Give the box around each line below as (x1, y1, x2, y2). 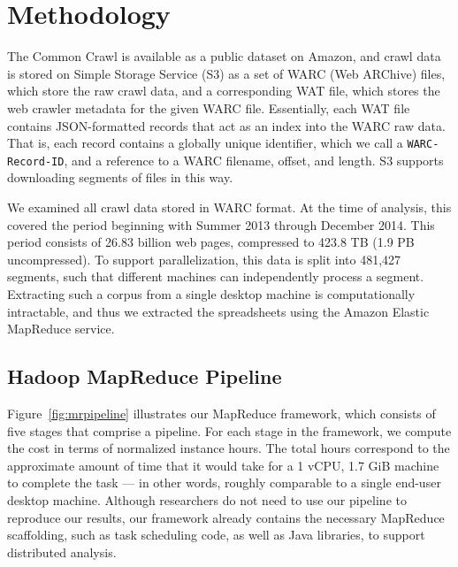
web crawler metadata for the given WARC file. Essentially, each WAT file (7, 98, 410, 117)
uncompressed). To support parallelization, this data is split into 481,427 (7, 249, 401, 268)
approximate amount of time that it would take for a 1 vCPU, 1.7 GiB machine (7, 456, 439, 474)
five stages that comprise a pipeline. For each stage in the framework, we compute (7, 421, 452, 440)
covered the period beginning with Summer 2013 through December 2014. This (7, 215, 435, 234)
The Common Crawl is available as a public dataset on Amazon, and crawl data (7, 47, 441, 65)
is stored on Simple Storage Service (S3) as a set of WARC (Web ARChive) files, (7, 64, 446, 82)
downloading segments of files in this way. (7, 168, 233, 187)
